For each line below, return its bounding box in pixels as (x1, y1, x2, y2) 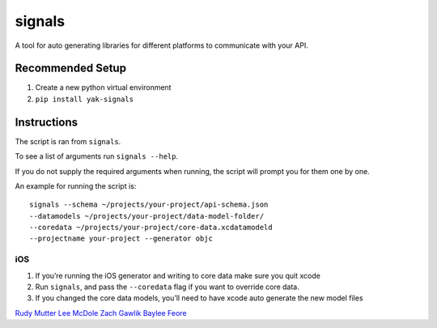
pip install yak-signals (35, 94, 134, 104)
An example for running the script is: (15, 181, 137, 190)
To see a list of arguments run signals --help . (15, 151, 178, 161)
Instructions (15, 115, 78, 129)
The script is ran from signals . (15, 136, 121, 146)
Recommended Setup (15, 62, 127, 75)
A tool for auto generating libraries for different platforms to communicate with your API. (15, 40, 309, 50)
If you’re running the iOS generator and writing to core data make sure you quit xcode (35, 270, 321, 280)
